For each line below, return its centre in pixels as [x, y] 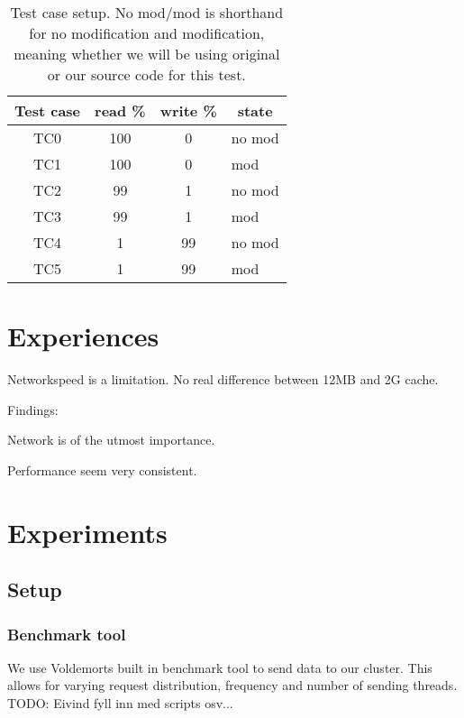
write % [188, 110]
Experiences [83, 336]
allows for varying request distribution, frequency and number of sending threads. [232, 685]
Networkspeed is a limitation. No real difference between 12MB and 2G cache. [223, 379]
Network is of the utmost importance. [111, 440]
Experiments [87, 532]
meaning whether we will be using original [147, 54]
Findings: [33, 409]
